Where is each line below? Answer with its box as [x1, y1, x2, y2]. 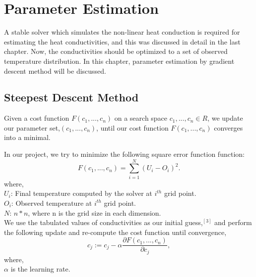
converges [214, 122, 243, 133]
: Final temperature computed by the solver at [10, 188, 152, 198]
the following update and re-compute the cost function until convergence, [4, 227, 227, 237]
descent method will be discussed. [4, 65, 107, 76]
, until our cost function [96, 122, 169, 133]
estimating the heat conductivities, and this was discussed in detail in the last [4, 36, 241, 46]
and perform [214, 217, 252, 228]
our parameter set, [4, 122, 60, 133]
